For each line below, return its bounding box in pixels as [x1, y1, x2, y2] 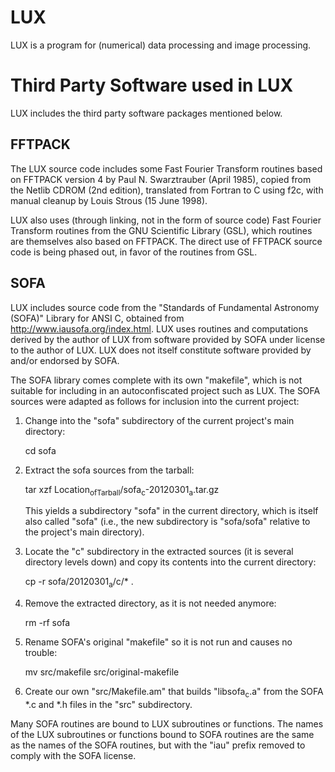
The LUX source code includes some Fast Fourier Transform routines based [10, 162, 323, 175]
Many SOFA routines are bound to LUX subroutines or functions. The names [10, 717, 324, 730]
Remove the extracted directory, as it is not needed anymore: [24, 597, 277, 610]
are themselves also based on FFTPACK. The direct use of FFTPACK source [10, 235, 323, 247]
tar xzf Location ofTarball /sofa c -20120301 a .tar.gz [24, 483, 220, 498]
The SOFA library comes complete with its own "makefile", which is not [10, 374, 303, 386]
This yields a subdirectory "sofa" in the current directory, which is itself [24, 505, 319, 517]
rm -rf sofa [24, 617, 71, 629]
